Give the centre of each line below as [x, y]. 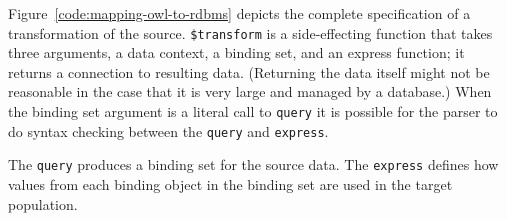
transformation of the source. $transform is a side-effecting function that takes [250, 32]
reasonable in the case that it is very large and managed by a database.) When [250, 91]
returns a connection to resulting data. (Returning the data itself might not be [249, 71]
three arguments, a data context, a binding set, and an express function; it [236, 52]
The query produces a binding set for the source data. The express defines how [253, 164]
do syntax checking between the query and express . [168, 130]
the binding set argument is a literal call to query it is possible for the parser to [253, 111]
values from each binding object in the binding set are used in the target [230, 184]
